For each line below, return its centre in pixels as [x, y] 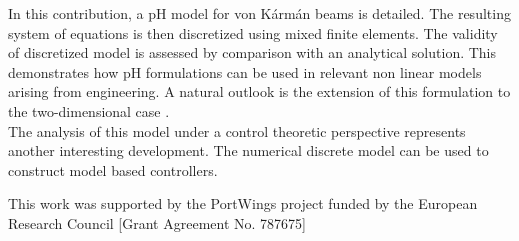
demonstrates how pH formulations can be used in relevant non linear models [245, 71]
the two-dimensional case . [89, 110]
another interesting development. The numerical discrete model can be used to [248, 150]
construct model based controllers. [113, 169]
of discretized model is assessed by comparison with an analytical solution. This [252, 52]
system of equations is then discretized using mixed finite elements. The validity [253, 32]
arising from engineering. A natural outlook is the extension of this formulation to [259, 91]
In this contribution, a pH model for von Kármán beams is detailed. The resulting [259, 13]
